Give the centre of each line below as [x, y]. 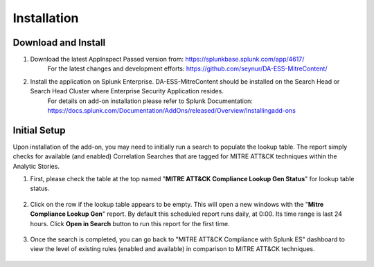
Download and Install [59, 43]
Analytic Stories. [36, 166]
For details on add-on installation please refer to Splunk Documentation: [150, 101]
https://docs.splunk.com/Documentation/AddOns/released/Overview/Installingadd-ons [171, 111]
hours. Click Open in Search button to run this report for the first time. [130, 223]
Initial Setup [39, 130]
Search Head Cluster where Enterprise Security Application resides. [127, 91]
